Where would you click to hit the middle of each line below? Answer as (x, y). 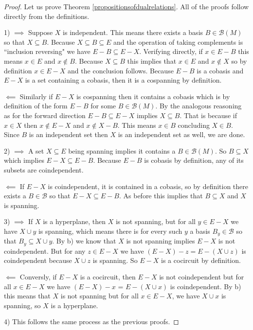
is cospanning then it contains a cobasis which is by (153, 96)
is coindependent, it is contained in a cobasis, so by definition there (148, 186)
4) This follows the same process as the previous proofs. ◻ (91, 321)
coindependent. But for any (45, 251)
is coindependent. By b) (206, 286)
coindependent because (38, 260)
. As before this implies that (161, 196)
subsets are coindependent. (44, 169)
